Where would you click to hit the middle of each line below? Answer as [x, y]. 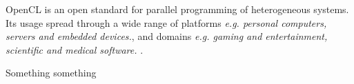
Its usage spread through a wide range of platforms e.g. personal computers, [166, 22]
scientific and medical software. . [75, 49]
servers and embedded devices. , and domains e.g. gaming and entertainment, [167, 36]
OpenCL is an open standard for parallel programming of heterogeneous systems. [177, 9]
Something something [51, 73]
